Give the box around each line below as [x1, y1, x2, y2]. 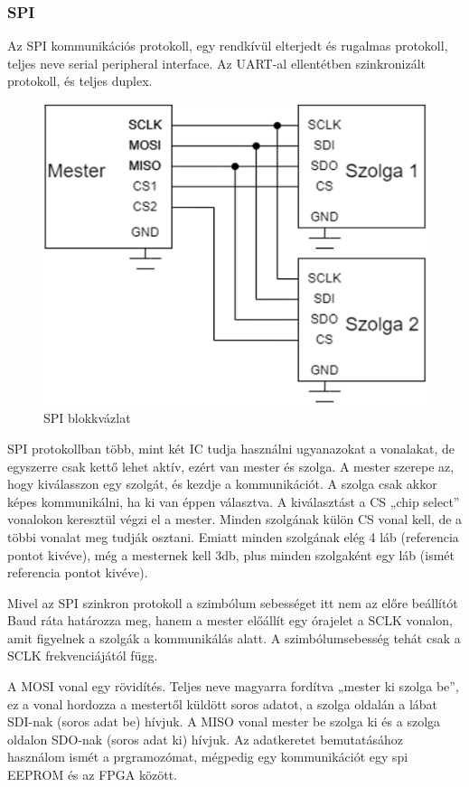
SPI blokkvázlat [43, 408, 131, 427]
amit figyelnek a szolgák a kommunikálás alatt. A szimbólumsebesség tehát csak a [7, 628, 461, 647]
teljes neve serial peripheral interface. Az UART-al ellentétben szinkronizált [7, 53, 426, 72]
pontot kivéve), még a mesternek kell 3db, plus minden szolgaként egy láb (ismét [7, 545, 455, 564]
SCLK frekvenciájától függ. [7, 646, 158, 665]
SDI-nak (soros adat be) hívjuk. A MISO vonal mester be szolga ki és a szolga [7, 712, 441, 731]
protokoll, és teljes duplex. [7, 71, 153, 90]
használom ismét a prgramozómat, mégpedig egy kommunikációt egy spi [7, 747, 408, 766]
